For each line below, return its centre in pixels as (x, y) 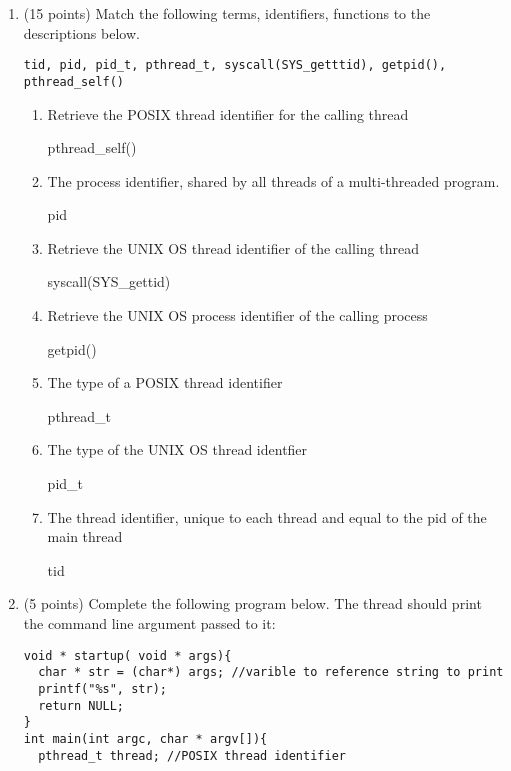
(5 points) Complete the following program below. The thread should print (252, 603)
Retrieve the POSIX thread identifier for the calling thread (228, 113)
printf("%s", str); (102, 688)
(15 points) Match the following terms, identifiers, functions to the (227, 13)
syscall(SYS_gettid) (109, 281)
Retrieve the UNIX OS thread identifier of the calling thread (233, 247)
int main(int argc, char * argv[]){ (145, 738)
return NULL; (81, 705)
